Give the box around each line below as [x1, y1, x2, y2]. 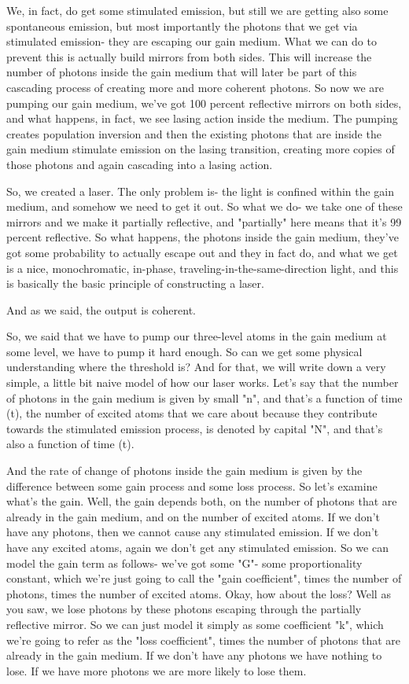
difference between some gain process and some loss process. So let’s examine [6, 477, 378, 494]
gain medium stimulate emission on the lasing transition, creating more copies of [6, 141, 395, 157]
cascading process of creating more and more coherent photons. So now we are [6, 79, 384, 95]
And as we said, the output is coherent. [6, 301, 196, 318]
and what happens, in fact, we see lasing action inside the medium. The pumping [6, 110, 398, 127]
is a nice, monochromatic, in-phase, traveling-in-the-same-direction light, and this [6, 259, 399, 276]
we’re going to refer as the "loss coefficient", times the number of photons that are [6, 631, 400, 648]
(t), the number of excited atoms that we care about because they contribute [6, 405, 378, 421]
